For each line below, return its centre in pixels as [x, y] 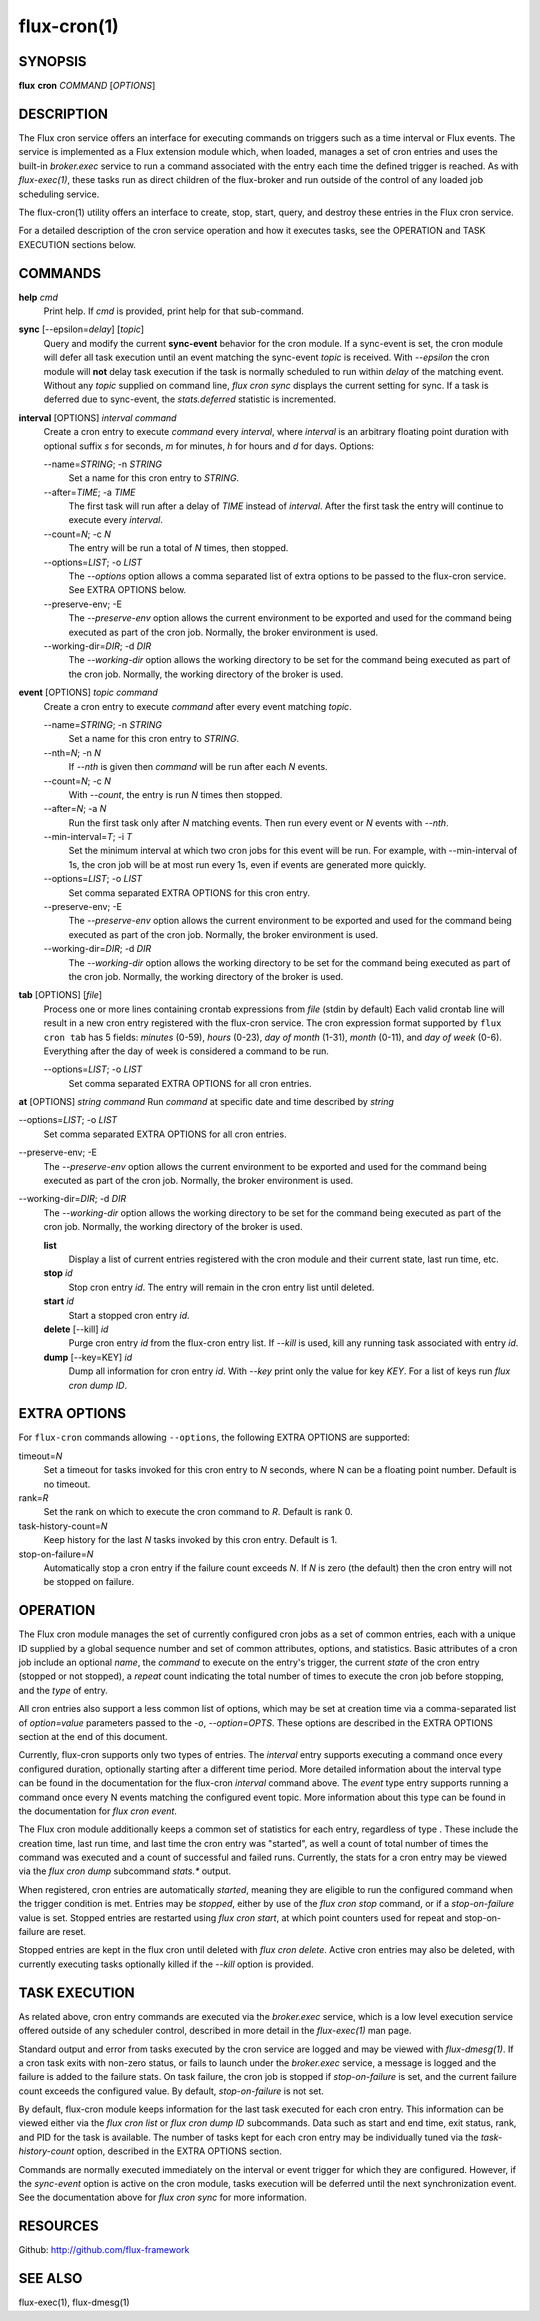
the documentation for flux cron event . [97, 1811]
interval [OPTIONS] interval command [97, 417]
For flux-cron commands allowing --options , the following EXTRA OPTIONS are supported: [214, 1437]
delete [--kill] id [76, 1329]
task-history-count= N [63, 1526]
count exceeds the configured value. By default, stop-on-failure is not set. [171, 2091]
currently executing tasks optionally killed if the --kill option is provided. [166, 1964]
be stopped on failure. [89, 1582]
